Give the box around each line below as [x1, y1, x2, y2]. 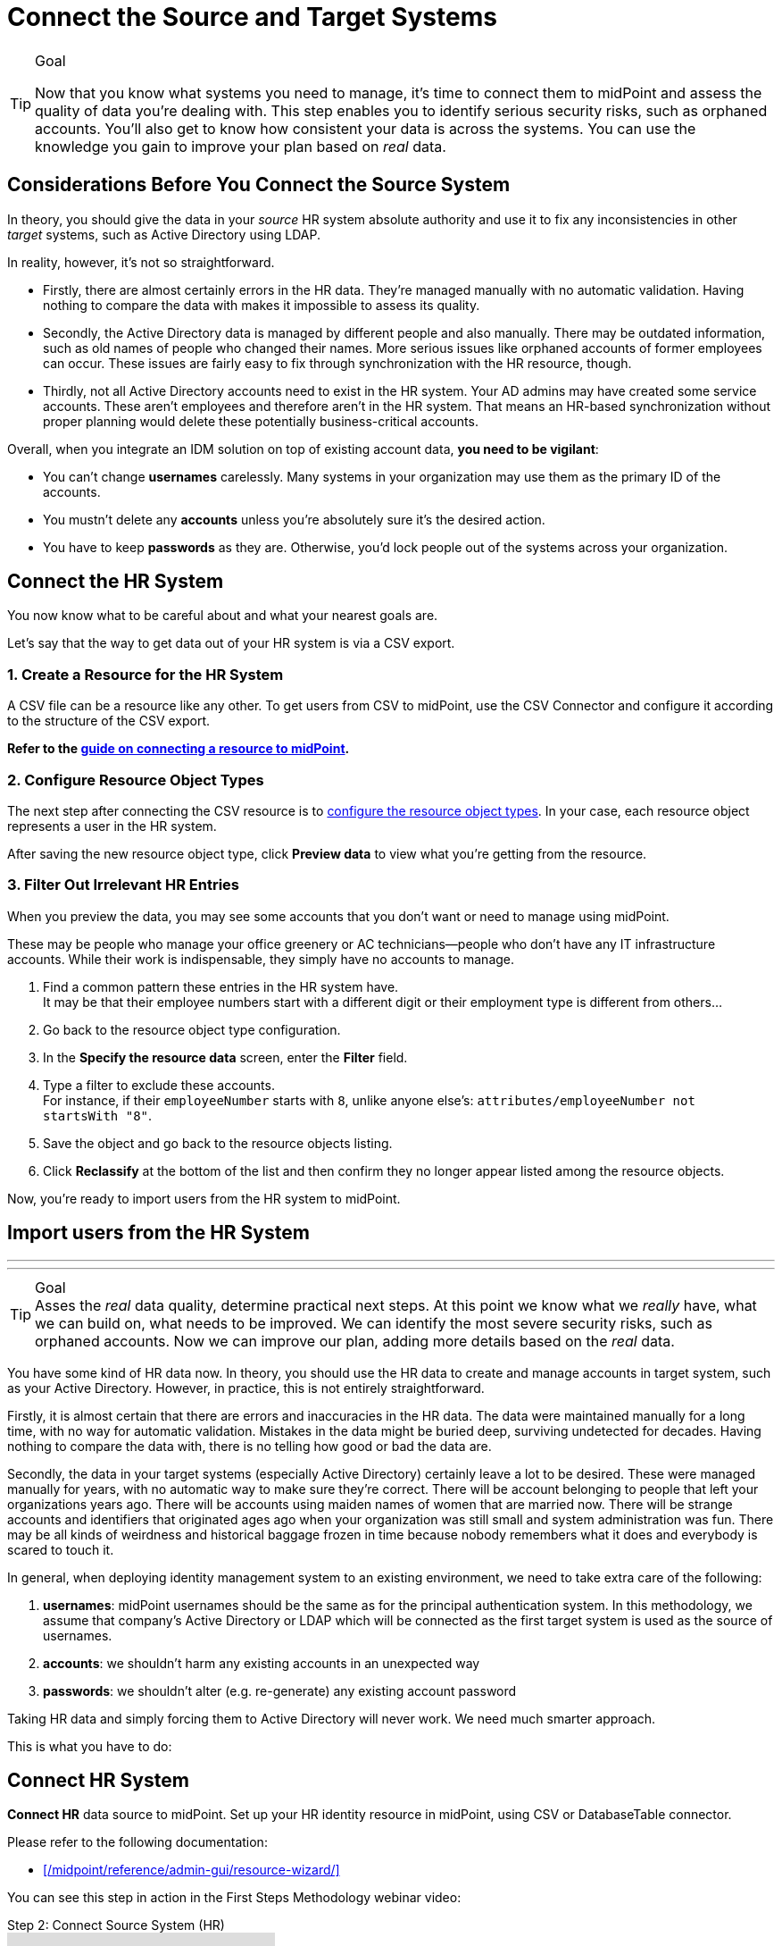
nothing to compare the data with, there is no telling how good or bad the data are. [7, 1438, 492, 1454]
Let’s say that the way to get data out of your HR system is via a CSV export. [7, 635, 455, 651]
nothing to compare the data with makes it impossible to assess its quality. [43, 297, 480, 313]
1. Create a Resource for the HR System [7, 665, 284, 684]
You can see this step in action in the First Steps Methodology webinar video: [7, 1890, 462, 1906]
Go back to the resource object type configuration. [43, 1021, 341, 1037]
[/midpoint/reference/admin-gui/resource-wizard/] [43, 1862, 340, 1878]
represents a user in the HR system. [7, 818, 217, 834]
